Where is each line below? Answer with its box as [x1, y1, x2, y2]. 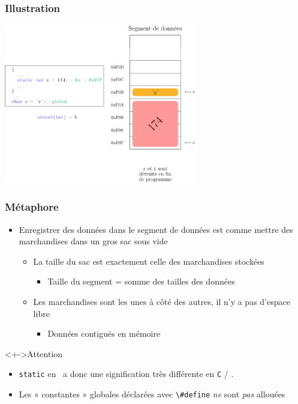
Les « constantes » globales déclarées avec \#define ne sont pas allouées [19, 388, 285, 400]
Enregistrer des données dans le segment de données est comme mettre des [19, 223, 293, 235]
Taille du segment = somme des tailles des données [47, 275, 235, 288]
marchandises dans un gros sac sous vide [19, 235, 168, 247]
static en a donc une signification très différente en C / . [19, 367, 234, 380]
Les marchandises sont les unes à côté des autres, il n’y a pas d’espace [33, 295, 290, 307]
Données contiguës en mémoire [47, 327, 161, 340]
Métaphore [5, 199, 59, 214]
